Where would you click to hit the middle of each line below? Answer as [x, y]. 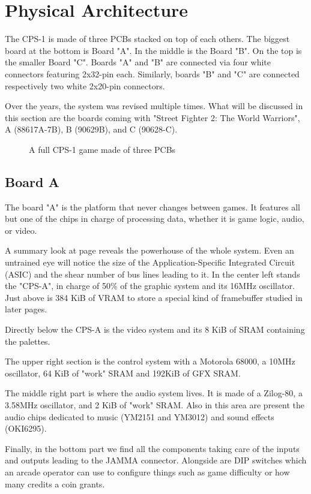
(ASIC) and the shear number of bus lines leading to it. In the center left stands [152, 274]
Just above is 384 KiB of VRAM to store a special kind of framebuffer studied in [154, 297]
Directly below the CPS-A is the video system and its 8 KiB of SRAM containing [155, 329]
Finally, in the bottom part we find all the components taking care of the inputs [152, 448]
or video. [21, 230]
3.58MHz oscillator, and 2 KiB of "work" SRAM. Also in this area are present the [155, 404]
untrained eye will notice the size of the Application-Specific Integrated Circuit [150, 262]
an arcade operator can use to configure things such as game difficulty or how [147, 472]
